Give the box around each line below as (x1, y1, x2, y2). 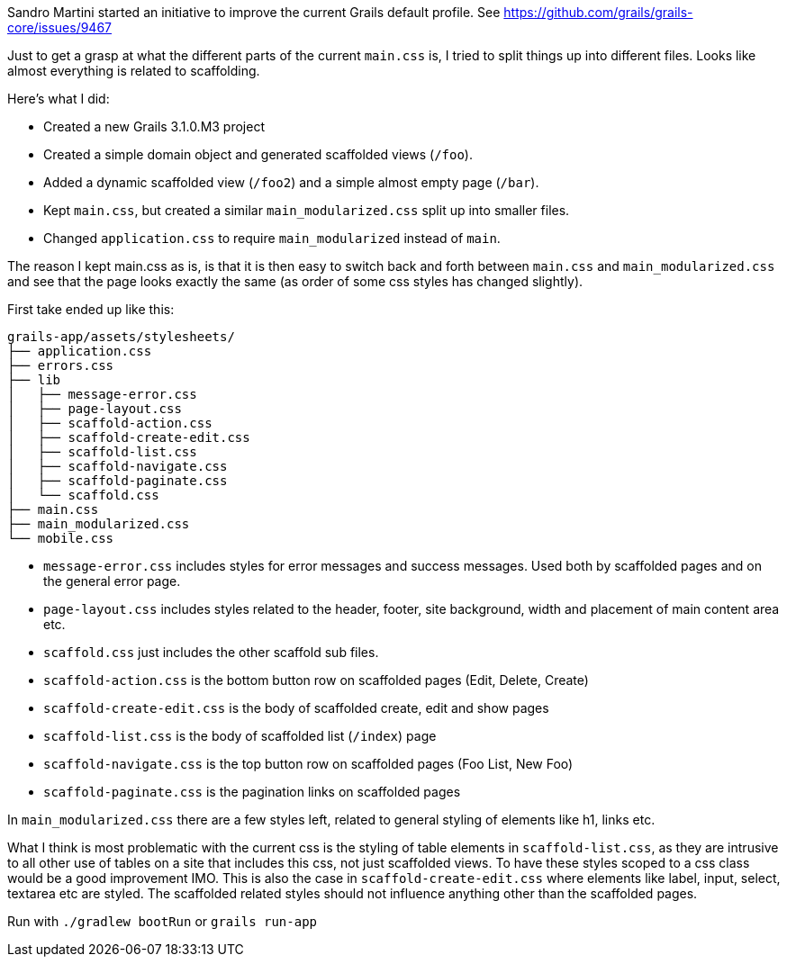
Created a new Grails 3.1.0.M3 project (43, 119, 266, 134)
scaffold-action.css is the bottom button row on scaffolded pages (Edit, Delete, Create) (43, 672, 589, 688)
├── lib (7, 373, 61, 387)
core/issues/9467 (7, 20, 113, 35)
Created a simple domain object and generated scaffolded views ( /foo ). (43, 147, 473, 162)
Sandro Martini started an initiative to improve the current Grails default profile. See (7, 5, 501, 20)
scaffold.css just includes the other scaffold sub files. (43, 644, 379, 660)
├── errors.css (7, 358, 114, 373)
